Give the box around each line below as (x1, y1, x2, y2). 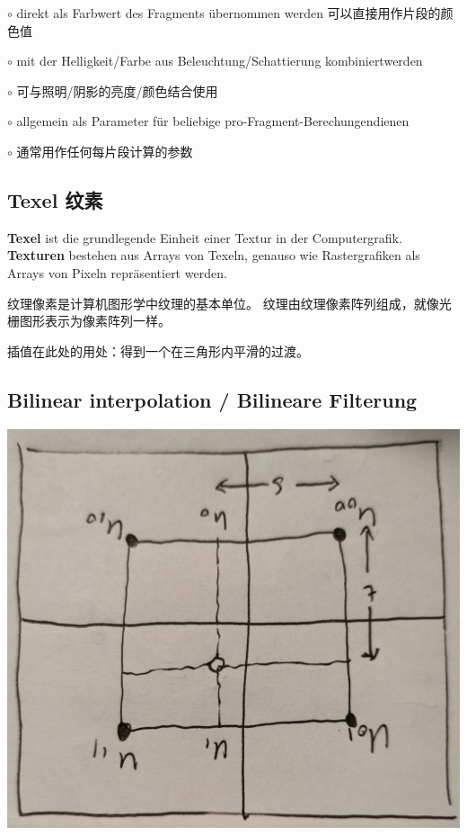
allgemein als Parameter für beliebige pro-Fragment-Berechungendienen (16, 112, 410, 130)
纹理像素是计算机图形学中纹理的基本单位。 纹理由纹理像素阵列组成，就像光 (7, 293, 452, 312)
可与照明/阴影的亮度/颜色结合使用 (16, 81, 218, 100)
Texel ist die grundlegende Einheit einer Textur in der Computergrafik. (7, 228, 402, 247)
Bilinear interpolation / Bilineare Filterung (7, 385, 418, 413)
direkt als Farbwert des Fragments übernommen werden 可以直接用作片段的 (16, 4, 441, 22)
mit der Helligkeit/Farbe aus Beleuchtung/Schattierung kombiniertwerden (16, 51, 423, 70)
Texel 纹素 (7, 185, 103, 213)
